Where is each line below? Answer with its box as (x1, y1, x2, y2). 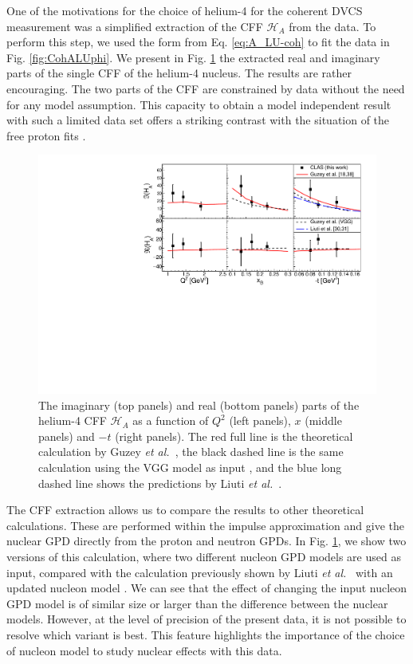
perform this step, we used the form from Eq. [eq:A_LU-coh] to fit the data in (6, 33, 390, 50)
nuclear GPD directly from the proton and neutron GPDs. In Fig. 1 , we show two (6, 532, 407, 549)
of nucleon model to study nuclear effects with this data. (6, 642, 282, 658)
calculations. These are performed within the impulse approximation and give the (6, 517, 404, 533)
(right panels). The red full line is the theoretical (115, 427, 353, 444)
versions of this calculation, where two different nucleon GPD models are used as (6, 548, 401, 564)
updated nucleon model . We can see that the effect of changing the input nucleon (6, 580, 407, 596)
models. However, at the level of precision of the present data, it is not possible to (6, 611, 407, 627)
